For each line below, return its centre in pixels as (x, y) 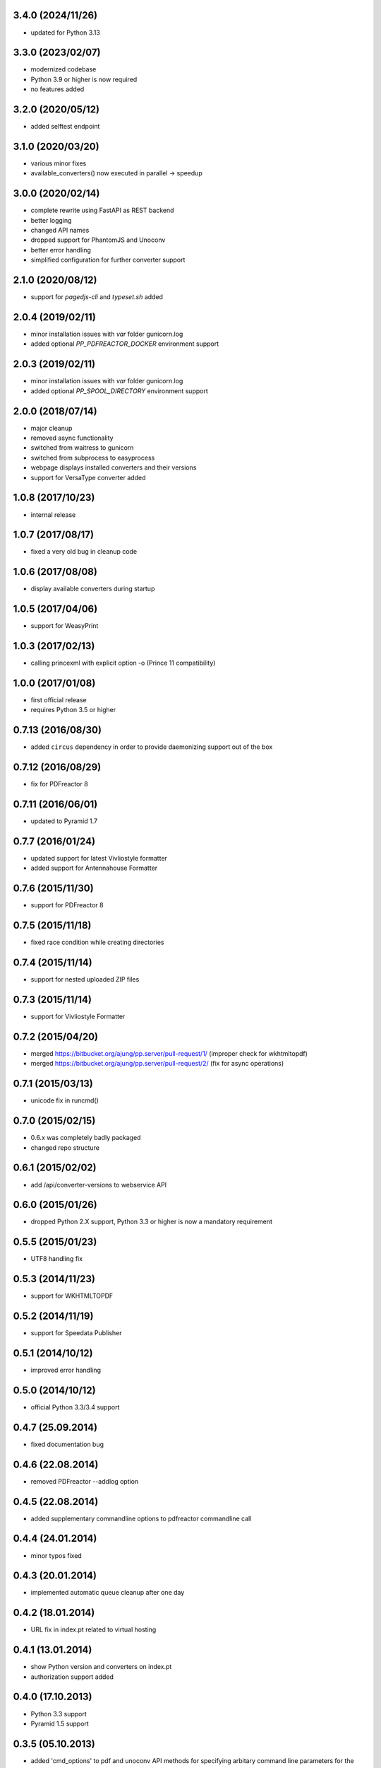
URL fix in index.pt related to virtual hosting (93, 1629)
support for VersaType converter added (88, 477)
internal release (53, 514)
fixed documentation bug (67, 1444)
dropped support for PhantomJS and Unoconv (98, 240)
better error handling (61, 250)
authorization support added (72, 1677)
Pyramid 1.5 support (60, 1723)
